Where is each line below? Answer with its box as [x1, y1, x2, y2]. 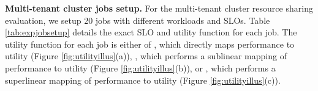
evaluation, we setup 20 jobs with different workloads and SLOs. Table [5, 13, 270, 26]
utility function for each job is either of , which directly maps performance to [5, 37, 295, 50]
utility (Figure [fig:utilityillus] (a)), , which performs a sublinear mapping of [5, 49, 287, 62]
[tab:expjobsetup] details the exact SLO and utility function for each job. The [5, 26, 297, 38]
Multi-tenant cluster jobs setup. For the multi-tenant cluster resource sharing [5, 2, 313, 14]
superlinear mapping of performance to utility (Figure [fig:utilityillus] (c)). [5, 73, 281, 86]
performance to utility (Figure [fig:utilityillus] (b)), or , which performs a [5, 61, 276, 74]
